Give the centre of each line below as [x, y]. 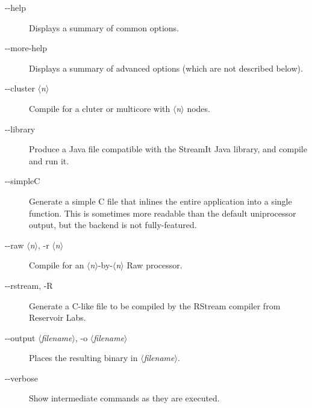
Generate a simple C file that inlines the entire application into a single [161, 201]
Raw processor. [154, 265]
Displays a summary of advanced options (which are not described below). [166, 68]
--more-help [26, 48]
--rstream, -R [29, 285]
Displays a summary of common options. [104, 27]
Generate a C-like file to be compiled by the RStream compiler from [155, 305]
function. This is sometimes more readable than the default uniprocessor [163, 213]
